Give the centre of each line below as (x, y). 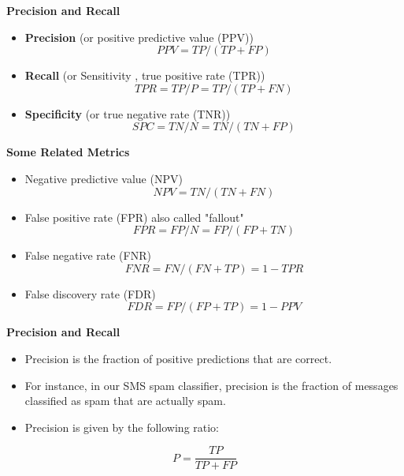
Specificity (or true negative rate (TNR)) (128, 113)
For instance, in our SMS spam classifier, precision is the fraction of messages (211, 385)
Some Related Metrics (68, 152)
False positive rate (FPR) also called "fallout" (134, 217)
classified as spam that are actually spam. (125, 401)
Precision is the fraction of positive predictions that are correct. (178, 358)
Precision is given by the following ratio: (122, 427)
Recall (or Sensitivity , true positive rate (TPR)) (145, 75)
